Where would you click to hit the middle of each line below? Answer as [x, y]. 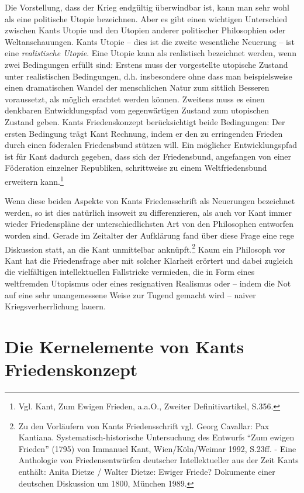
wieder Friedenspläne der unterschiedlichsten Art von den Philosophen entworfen [149, 224]
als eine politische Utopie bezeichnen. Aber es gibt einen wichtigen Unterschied [146, 18]
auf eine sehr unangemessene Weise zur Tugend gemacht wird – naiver [130, 294]
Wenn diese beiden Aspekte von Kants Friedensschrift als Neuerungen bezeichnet [150, 201]
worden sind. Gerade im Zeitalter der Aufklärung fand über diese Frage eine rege [150, 235]
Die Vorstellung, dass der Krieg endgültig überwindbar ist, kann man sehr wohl [147, 7]
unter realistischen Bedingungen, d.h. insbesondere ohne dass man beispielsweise [148, 76]
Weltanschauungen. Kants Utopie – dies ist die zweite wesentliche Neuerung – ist [150, 41]
